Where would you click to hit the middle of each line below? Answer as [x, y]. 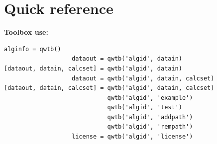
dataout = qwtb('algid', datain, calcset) [143, 78]
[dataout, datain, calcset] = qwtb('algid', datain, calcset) [109, 88]
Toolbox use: [26, 32]
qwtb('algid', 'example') [150, 98]
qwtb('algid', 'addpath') [150, 117]
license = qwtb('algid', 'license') [132, 137]
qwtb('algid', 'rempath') [150, 127]
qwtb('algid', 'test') [145, 108]
